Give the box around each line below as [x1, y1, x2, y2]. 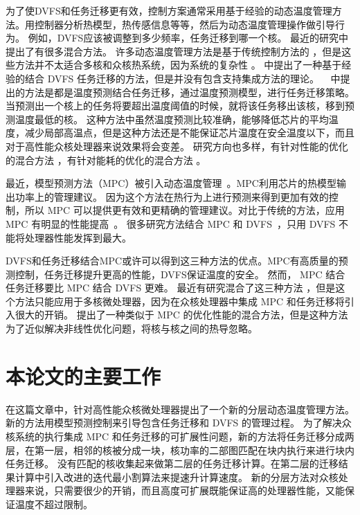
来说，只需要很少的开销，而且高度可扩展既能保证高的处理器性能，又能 [24, 483, 345, 498]
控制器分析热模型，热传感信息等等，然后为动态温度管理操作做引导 [34, 17, 335, 31]
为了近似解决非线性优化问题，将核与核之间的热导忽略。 [6, 321, 258, 336]
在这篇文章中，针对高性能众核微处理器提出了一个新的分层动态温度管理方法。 [6, 401, 354, 416]
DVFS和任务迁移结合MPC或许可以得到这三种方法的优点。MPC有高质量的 [6, 253, 339, 268]
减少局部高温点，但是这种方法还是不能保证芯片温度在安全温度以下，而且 [24, 125, 354, 140]
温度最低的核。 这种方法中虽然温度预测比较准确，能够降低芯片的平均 [15, 111, 329, 126]
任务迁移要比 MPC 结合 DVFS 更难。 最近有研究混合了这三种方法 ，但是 [6, 280, 336, 295]
